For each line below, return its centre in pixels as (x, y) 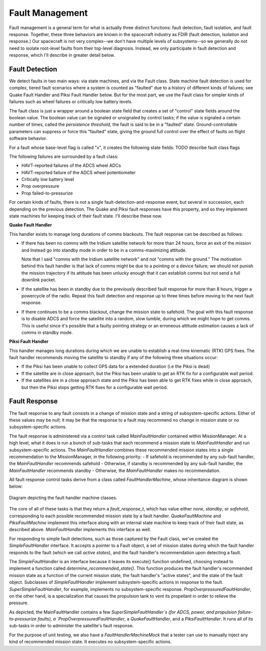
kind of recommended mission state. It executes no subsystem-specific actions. (90, 642)
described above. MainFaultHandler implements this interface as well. (80, 530)
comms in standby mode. (47, 332)
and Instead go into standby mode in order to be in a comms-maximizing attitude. (104, 250)
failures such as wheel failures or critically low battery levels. (71, 102)
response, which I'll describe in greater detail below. (62, 55)
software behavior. (28, 139)
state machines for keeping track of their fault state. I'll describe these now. (86, 216)
